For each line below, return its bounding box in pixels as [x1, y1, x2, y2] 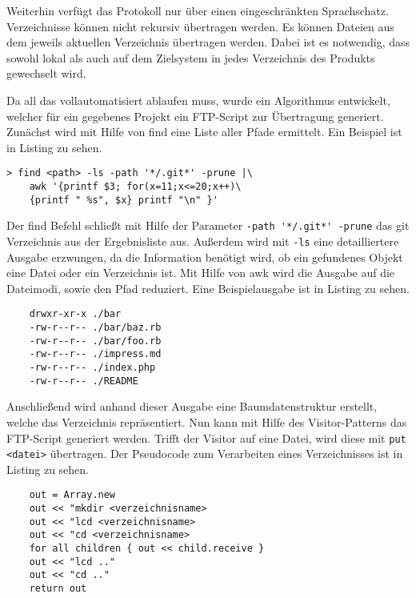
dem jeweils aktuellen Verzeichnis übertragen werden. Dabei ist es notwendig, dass [6, 34, 410, 50]
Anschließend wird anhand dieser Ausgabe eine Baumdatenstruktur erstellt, [6, 398, 378, 415]
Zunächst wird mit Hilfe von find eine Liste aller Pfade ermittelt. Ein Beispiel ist [6, 123, 402, 140]
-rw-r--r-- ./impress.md [29, 348, 162, 360]
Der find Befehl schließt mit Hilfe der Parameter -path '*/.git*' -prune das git [6, 217, 410, 234]
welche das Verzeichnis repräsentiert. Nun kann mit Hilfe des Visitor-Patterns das [6, 413, 407, 430]
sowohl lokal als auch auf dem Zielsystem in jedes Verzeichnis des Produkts [6, 49, 375, 66]
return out [29, 583, 87, 595]
